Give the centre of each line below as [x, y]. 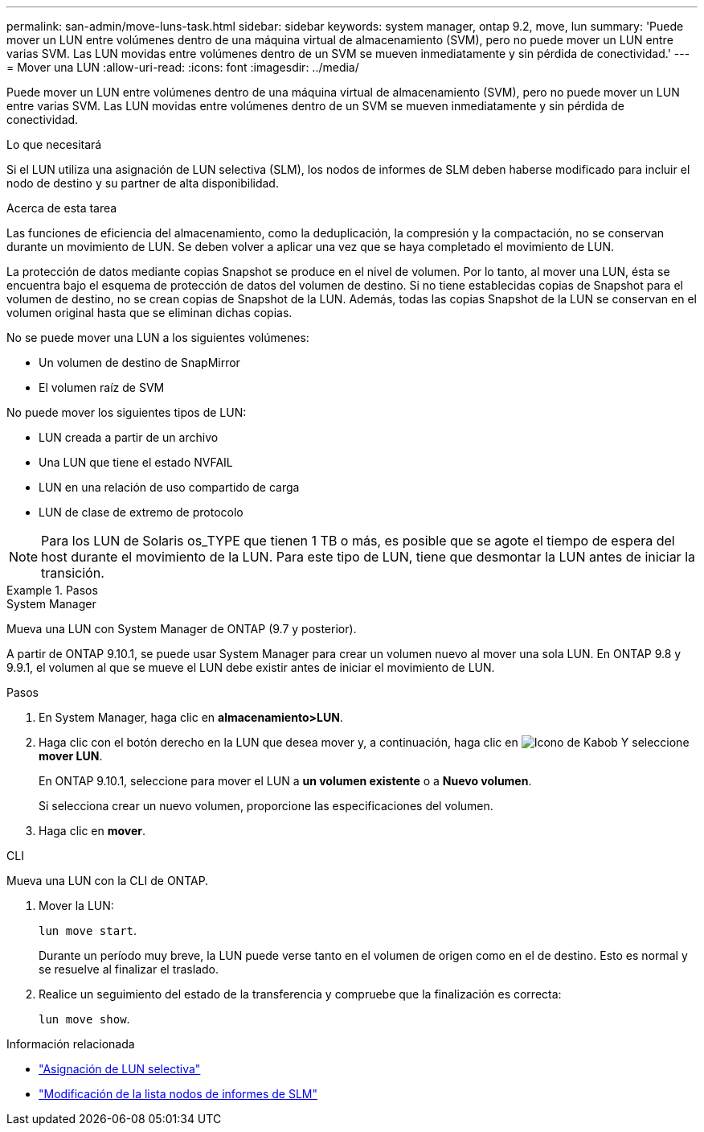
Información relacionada [71, 1044]
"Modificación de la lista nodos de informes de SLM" [178, 1094]
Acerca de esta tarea [62, 208]
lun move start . [88, 930]
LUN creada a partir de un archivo [129, 437]
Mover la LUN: [76, 906]
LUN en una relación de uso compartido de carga [169, 487]
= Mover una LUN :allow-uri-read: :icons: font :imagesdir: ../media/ [183, 67]
